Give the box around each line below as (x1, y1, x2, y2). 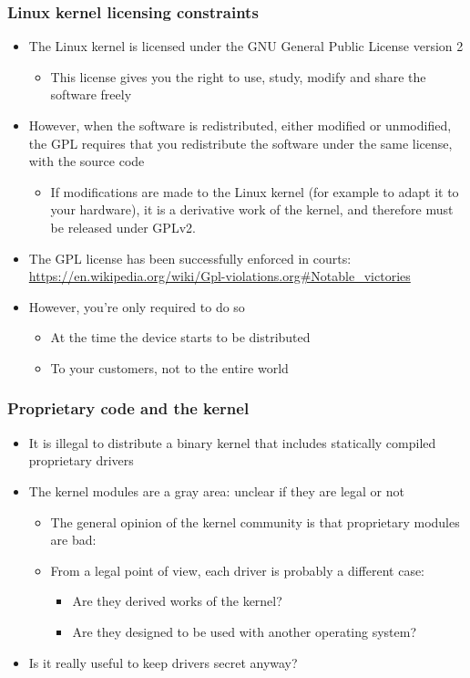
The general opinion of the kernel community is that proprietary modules (50, 512, 460, 531)
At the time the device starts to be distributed (50, 328, 311, 347)
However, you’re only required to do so (28, 297, 245, 316)
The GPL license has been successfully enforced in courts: (28, 248, 352, 267)
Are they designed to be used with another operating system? (72, 621, 417, 641)
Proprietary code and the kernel (7, 397, 250, 420)
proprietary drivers (28, 451, 134, 470)
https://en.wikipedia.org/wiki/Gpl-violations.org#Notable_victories (28, 266, 411, 286)
